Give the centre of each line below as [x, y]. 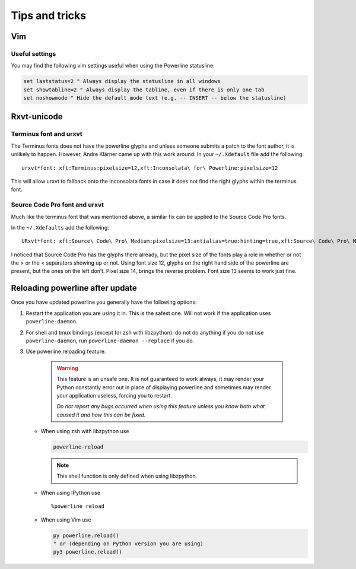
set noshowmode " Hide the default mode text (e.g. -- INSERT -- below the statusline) [155, 98]
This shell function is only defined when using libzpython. [127, 476]
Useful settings [34, 53]
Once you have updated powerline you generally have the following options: [104, 302]
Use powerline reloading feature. [66, 352]
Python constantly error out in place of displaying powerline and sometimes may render [164, 387]
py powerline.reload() [86, 535]
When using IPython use [71, 492]
